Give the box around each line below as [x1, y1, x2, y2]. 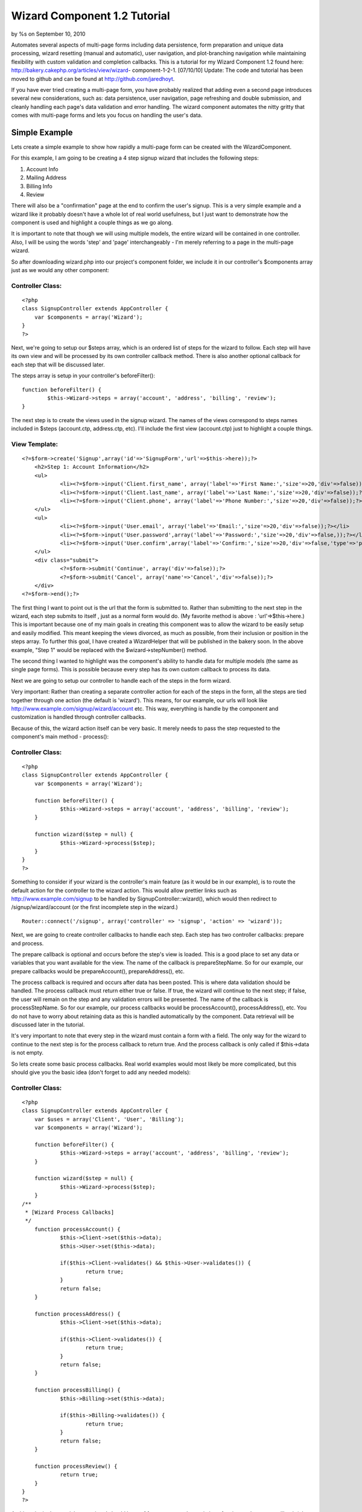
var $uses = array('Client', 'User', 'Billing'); [34, 1116, 184, 1123]
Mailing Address [26, 174, 67, 181]
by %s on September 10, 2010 [11, 30, 86, 37]
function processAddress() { [34, 1310, 121, 1317]
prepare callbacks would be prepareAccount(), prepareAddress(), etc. [11, 968, 185, 975]
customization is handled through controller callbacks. [11, 714, 146, 721]
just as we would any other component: [11, 267, 110, 274]
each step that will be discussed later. [11, 360, 105, 368]
